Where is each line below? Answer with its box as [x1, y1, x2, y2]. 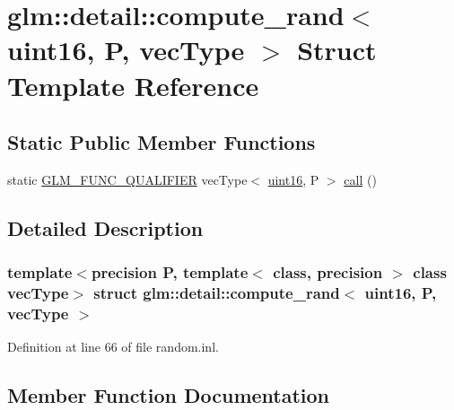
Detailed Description [7, 214, 204, 241]
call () [344, 170, 377, 188]
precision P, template [91, 261, 249, 284]
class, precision [273, 261, 383, 284]
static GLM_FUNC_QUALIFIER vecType [7, 170, 248, 188]
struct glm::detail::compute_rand [93, 282, 340, 304]
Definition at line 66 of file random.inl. [7, 337, 219, 356]
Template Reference [7, 66, 259, 103]
